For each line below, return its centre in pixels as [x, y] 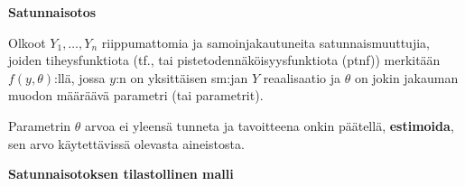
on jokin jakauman [406, 77]
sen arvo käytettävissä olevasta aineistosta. [126, 143]
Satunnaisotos [52, 12]
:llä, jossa [80, 77]
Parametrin [40, 125]
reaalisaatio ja [302, 77]
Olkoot [27, 42]
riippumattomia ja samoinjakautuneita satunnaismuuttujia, [265, 42]
